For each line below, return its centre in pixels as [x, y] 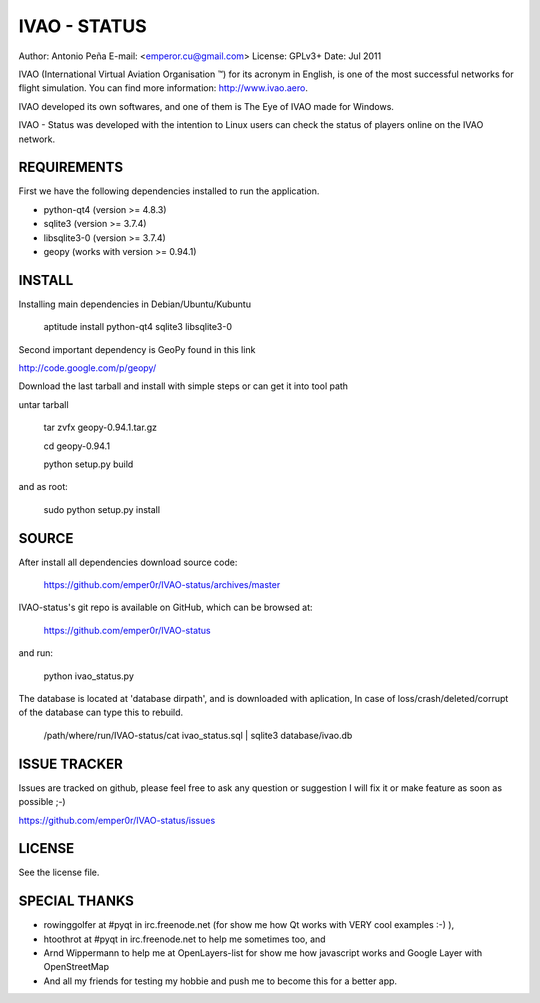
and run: [36, 653]
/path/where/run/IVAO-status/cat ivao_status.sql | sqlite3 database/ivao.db [198, 735]
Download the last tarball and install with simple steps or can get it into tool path [183, 386]
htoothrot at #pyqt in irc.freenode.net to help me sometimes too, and [184, 939]
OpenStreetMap [76, 967]
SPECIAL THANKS [76, 901]
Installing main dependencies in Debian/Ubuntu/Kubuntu [135, 304]
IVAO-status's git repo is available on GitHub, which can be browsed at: [166, 607]
